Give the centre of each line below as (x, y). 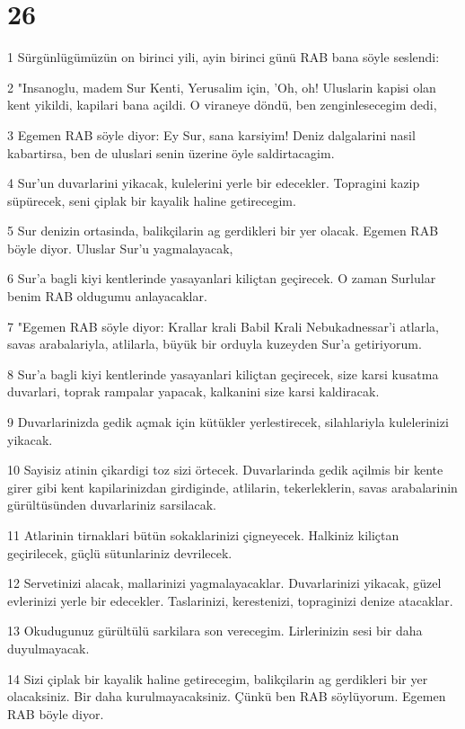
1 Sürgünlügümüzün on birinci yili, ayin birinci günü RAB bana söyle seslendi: (224, 57)
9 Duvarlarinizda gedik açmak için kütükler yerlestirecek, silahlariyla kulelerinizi (228, 422)
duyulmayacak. (48, 648)
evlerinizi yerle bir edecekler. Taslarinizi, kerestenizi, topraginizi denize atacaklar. (230, 600)
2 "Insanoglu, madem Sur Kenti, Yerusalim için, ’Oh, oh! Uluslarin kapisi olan (222, 87)
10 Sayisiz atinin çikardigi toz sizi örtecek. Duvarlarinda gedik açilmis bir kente (225, 470)
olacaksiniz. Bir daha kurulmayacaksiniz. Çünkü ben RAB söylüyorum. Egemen (227, 696)
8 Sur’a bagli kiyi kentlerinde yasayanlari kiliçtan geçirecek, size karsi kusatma (223, 373)
